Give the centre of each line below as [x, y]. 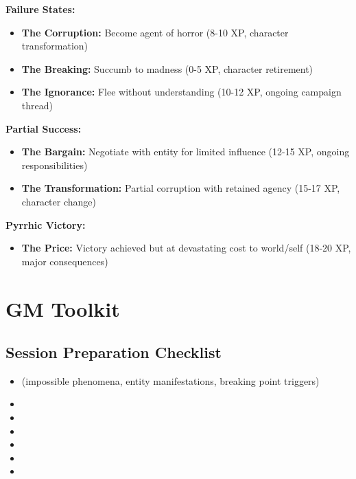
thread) [37, 105]
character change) [59, 201]
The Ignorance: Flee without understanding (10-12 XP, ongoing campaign [181, 92]
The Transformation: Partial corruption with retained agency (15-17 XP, [181, 188]
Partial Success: [44, 128]
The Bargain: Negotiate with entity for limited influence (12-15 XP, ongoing [186, 152]
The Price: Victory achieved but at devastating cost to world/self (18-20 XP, [186, 248]
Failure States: [40, 9]
